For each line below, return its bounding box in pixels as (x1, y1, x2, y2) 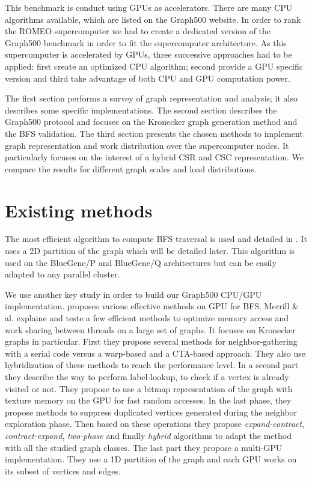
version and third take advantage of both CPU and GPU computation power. (5, 71, 290, 84)
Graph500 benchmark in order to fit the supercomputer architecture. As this (5, 36, 287, 49)
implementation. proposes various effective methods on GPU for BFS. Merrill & (5, 300, 299, 312)
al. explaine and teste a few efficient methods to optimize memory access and (5, 312, 289, 324)
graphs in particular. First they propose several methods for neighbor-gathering (5, 335, 298, 348)
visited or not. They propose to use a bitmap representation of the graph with (5, 382, 293, 395)
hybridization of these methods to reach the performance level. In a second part (5, 358, 299, 371)
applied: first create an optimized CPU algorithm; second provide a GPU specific (5, 59, 303, 72)
